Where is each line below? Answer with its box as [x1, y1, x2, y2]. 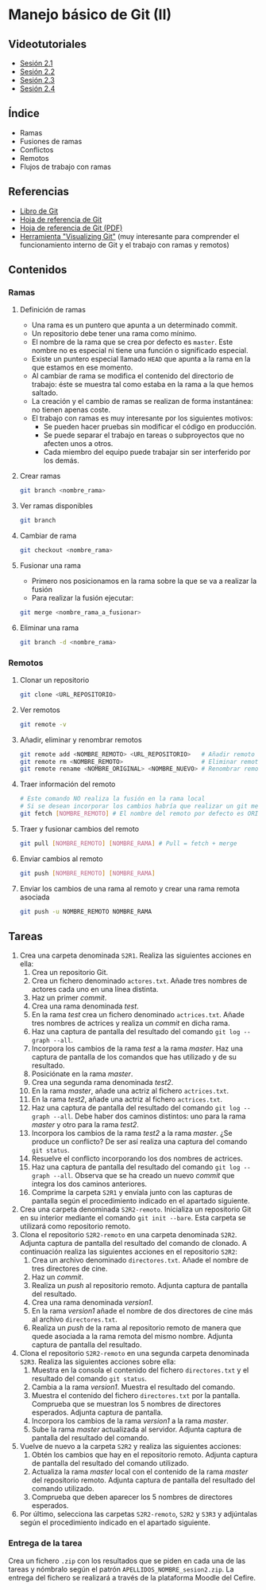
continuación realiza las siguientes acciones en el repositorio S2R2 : [19, 1247, 238, 1256]
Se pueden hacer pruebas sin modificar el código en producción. [43, 422, 256, 432]
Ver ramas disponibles [19, 501, 94, 511]
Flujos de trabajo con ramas [19, 162, 111, 171]
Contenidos [8, 263, 67, 276]
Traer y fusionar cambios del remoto [19, 824, 140, 833]
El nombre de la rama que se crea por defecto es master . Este [31, 337, 233, 347]
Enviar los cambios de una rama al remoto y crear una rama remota [19, 883, 240, 893]
